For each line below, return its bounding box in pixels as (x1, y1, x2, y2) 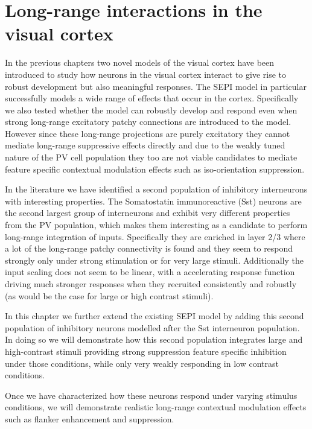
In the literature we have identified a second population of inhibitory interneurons (5, 183, 308, 195)
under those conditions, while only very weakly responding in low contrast (5, 357, 279, 369)
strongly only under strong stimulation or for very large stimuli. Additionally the (5, 253, 304, 266)
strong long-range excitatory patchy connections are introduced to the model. (5, 115, 291, 128)
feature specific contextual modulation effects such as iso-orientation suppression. (5, 162, 305, 175)
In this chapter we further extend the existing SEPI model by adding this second (5, 310, 304, 322)
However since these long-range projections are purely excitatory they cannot (5, 127, 290, 139)
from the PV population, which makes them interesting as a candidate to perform (5, 218, 308, 231)
